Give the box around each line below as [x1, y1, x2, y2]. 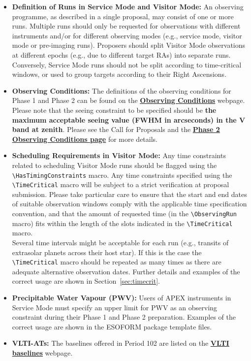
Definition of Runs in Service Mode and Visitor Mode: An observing [12, 1, 244, 11]
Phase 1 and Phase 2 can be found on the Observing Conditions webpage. [12, 95, 245, 105]
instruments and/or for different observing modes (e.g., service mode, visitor [12, 30, 242, 40]
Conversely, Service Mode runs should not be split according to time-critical [12, 59, 242, 69]
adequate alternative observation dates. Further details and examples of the [12, 266, 240, 276]
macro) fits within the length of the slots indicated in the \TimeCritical [12, 218, 233, 228]
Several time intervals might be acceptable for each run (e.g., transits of [12, 237, 229, 247]
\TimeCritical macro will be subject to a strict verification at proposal [12, 179, 229, 190]
